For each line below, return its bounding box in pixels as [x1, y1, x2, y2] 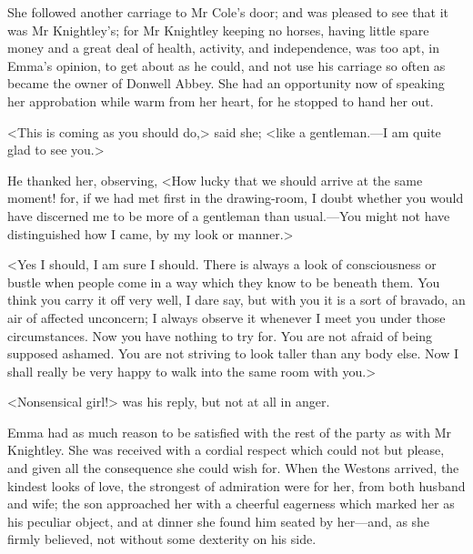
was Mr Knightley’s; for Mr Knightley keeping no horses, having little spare [7, 20, 429, 39]
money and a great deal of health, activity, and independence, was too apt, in [7, 38, 439, 57]
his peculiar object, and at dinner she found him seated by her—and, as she [7, 511, 430, 530]
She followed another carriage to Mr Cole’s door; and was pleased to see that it [7, 3, 449, 21]
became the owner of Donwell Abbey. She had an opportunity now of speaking [7, 74, 445, 93]
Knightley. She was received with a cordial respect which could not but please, [7, 440, 445, 459]
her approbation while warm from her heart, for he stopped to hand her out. [7, 91, 434, 110]
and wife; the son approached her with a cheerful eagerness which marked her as [7, 494, 455, 513]
